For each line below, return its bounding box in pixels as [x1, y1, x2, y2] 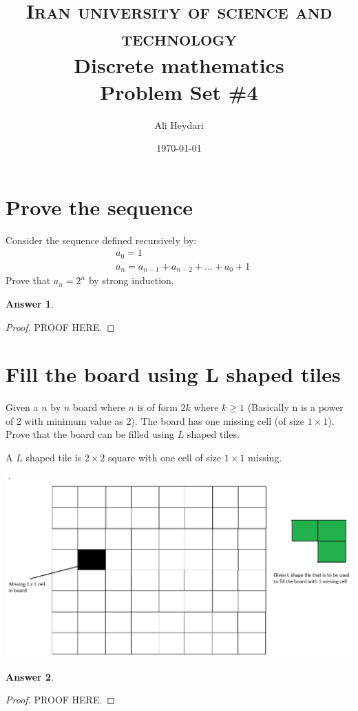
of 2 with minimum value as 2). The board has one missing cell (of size [6, 413, 304, 428]
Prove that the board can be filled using [6, 427, 174, 441]
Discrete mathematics [74, 50, 284, 79]
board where [72, 400, 125, 414]
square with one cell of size [107, 450, 222, 465]
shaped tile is [25, 450, 82, 465]
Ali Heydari [154, 117, 204, 132]
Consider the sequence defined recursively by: [6, 232, 197, 247]
